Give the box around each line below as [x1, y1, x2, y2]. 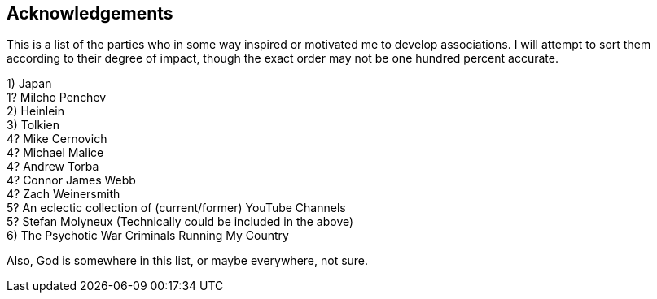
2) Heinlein [7, 104, 65, 119]
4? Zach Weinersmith [7, 187, 120, 201]
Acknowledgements [7, 3, 173, 24]
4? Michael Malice [7, 145, 104, 160]
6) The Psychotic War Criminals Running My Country [7, 228, 289, 243]
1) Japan [7, 76, 52, 91]
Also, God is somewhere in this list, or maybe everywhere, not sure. [7, 253, 369, 268]
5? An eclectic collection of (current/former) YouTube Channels [7, 201, 346, 215]
